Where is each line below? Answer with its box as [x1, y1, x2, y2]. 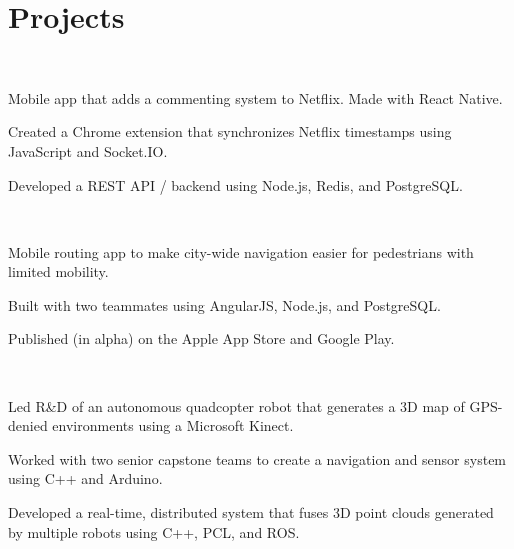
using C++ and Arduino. [8, 468, 163, 489]
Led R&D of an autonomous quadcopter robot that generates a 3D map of [8, 395, 465, 416]
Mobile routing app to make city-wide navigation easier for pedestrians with [8, 241, 474, 262]
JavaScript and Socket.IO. [8, 140, 168, 161]
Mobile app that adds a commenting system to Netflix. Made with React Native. [8, 87, 503, 108]
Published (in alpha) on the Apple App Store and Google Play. [8, 328, 395, 349]
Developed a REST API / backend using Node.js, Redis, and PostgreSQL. [8, 174, 463, 195]
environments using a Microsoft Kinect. [52, 415, 294, 436]
